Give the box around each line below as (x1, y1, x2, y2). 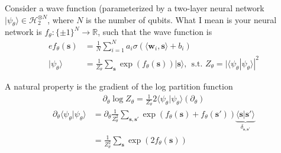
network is (5, 26, 42, 38)
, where (47, 13, 74, 26)
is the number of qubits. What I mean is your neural (86, 13, 277, 26)
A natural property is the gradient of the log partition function (5, 80, 233, 93)
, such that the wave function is (98, 26, 212, 38)
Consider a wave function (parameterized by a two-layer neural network (5, 2, 264, 14)
